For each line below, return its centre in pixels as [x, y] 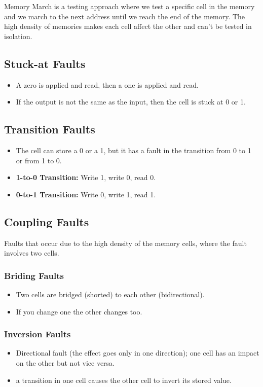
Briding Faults [34, 275]
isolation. [18, 36]
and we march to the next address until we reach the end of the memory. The [125, 16]
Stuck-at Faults [45, 63]
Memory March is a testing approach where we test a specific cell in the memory [129, 6]
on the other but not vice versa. [65, 362]
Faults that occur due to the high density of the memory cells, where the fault [125, 243]
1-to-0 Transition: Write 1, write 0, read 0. [86, 177]
